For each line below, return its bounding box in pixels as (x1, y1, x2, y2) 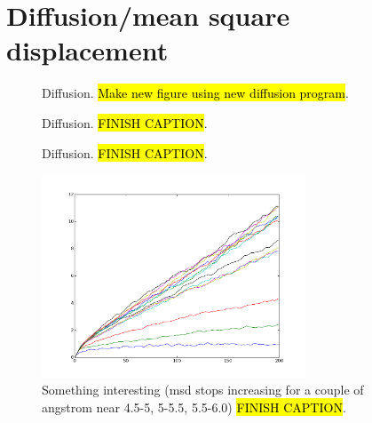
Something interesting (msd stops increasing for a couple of (42, 380, 364, 399)
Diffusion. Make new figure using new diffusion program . (42, 84, 349, 102)
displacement (6, 32, 169, 68)
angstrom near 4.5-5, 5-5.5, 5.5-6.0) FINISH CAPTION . (42, 398, 346, 417)
